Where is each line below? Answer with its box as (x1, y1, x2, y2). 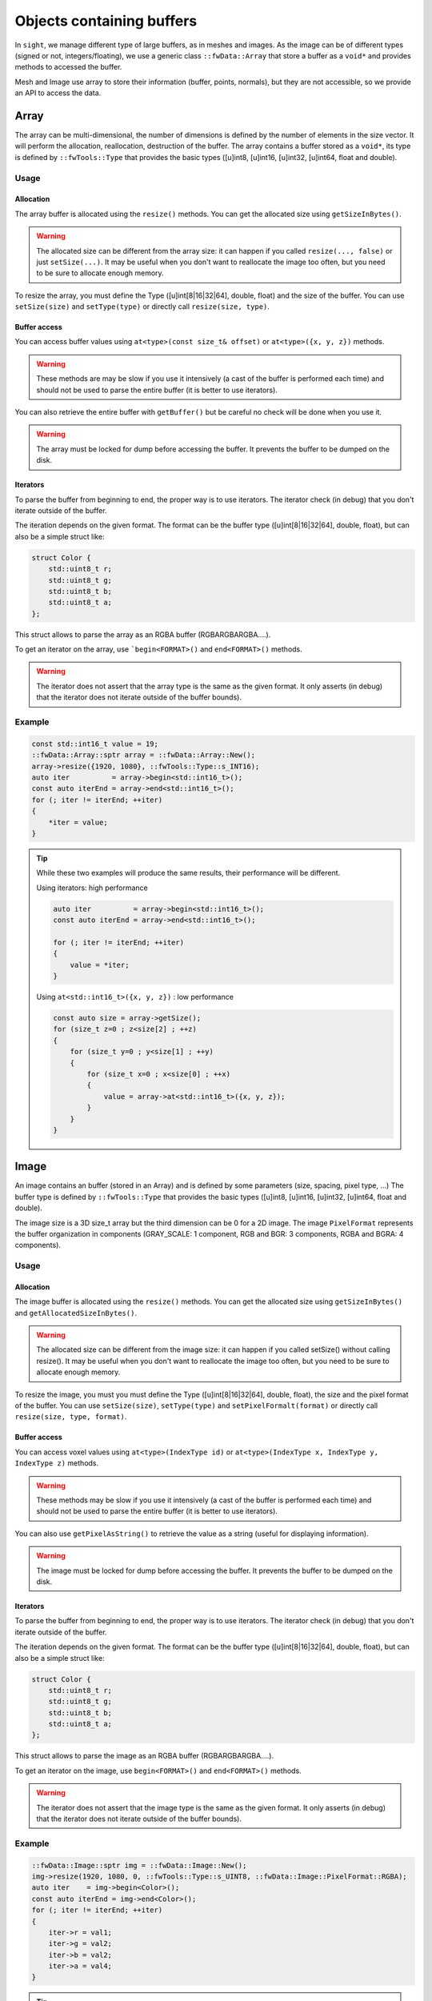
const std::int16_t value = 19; (31, 739, 159, 748)
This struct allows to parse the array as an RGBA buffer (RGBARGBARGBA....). (14, 629, 271, 640)
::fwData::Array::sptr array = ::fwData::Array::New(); (31, 751, 256, 760)
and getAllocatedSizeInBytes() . (14, 1308, 138, 1317)
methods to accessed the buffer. (14, 62, 122, 72)
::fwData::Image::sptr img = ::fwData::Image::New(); (31, 1861, 247, 1870)
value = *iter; (70, 960, 130, 969)
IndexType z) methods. (14, 1458, 99, 1468)
